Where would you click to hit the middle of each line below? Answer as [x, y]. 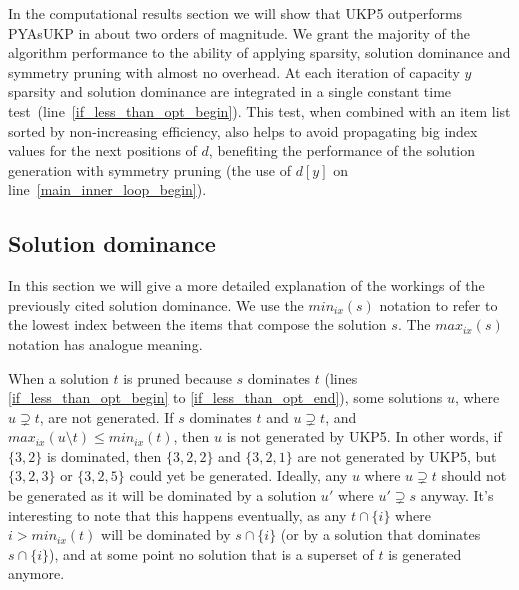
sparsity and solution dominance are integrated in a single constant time [230, 91]
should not [474, 475]
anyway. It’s [457, 495]
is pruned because [177, 377]
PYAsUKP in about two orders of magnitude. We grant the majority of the [239, 32]
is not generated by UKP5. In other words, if [364, 436]
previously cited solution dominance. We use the [156, 304]
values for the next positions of [102, 150]
